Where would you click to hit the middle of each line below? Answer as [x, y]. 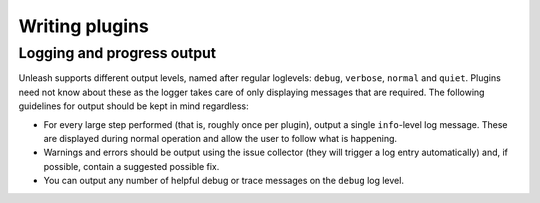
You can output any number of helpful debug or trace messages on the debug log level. [224, 181]
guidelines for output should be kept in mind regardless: [133, 106]
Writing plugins [83, 26]
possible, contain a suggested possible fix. [131, 166]
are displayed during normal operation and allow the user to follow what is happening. [220, 138]
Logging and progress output [117, 53]
